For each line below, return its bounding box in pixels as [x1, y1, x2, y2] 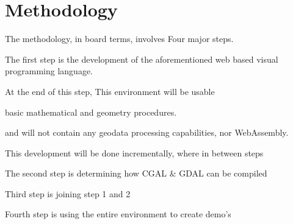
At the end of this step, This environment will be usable [5, 85, 215, 97]
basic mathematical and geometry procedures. [5, 105, 177, 118]
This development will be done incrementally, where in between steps [5, 146, 264, 159]
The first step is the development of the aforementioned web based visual [5, 52, 278, 65]
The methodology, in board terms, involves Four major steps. [5, 32, 234, 45]
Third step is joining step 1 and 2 [5, 187, 131, 200]
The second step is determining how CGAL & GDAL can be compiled [5, 167, 267, 180]
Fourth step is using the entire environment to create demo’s [5, 208, 231, 220]
